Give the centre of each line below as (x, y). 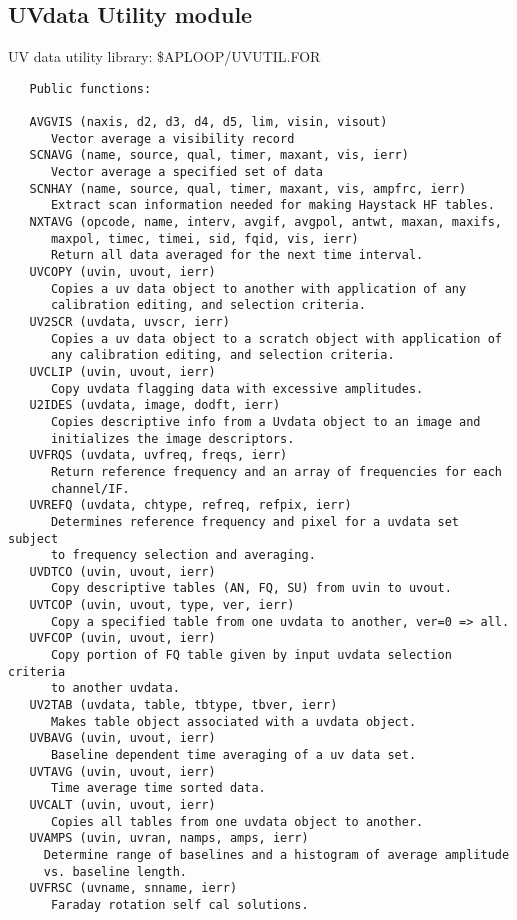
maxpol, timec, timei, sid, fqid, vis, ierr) (204, 238)
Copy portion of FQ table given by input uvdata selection (251, 655)
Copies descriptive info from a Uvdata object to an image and (265, 421)
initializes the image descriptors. (172, 438)
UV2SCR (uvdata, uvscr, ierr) (129, 321)
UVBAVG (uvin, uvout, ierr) (122, 738)
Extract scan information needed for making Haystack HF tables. (272, 205)
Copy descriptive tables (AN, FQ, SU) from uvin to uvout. (251, 588)
